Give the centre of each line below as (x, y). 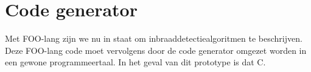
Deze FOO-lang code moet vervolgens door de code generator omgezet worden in (156, 50)
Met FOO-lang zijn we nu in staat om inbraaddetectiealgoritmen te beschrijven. (154, 38)
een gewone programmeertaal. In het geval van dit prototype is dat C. (135, 62)
